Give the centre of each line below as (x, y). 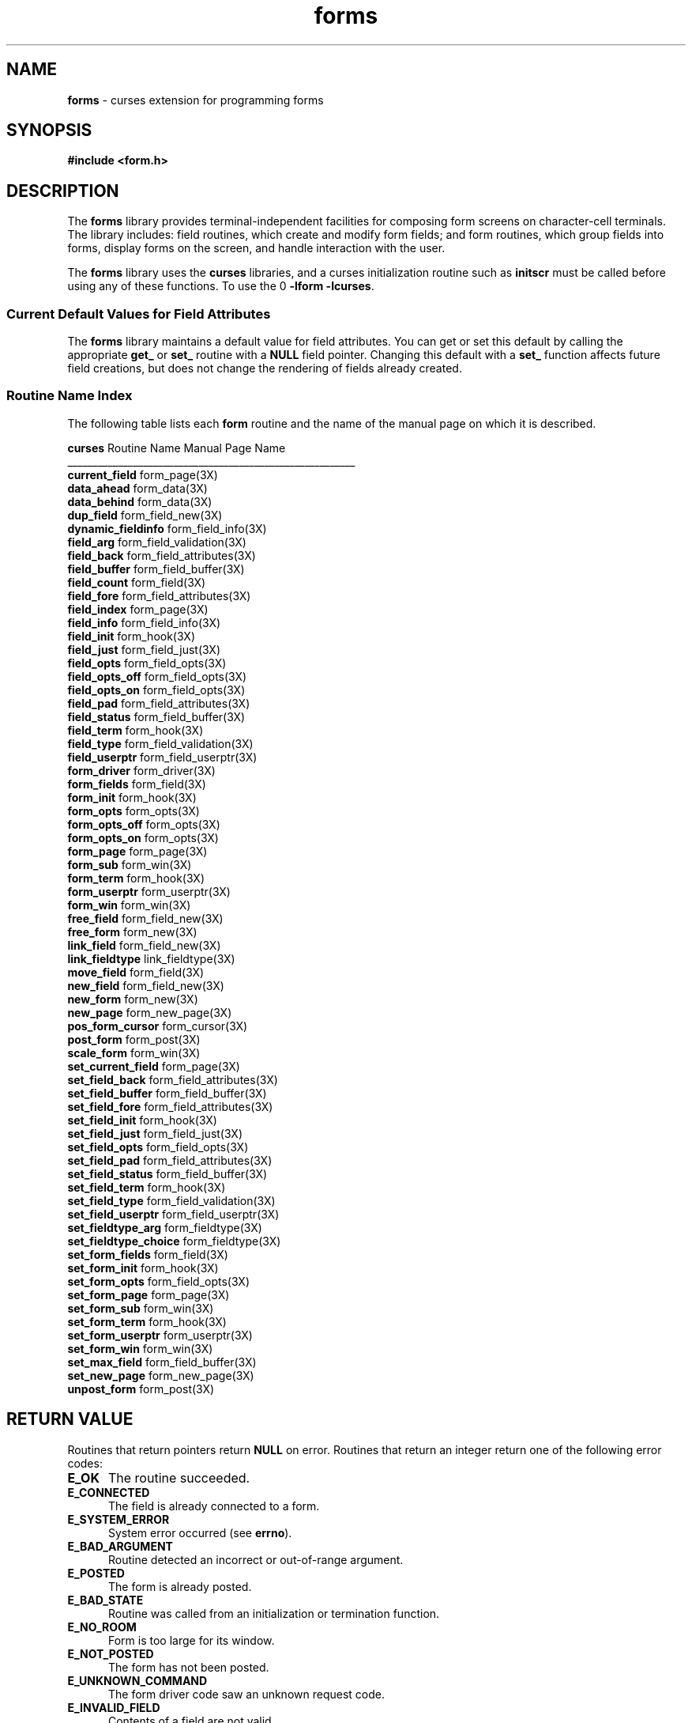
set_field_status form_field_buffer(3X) (167, 1173)
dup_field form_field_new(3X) (145, 515)
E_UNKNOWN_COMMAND (137, 1680)
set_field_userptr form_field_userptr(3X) (173, 1214)
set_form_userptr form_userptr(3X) (160, 1335)
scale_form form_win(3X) (134, 1052)
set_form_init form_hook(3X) (143, 1268)
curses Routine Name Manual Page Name (177, 448)
